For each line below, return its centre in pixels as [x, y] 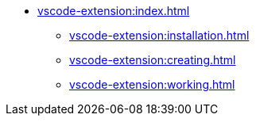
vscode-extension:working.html [152, 84]
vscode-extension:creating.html [153, 60]
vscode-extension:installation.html [159, 35]
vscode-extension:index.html [114, 11]
